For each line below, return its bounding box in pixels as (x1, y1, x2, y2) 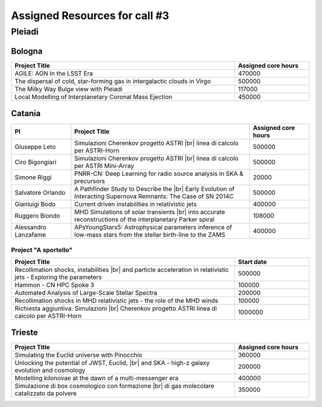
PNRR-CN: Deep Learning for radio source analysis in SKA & (74, 170, 244, 178)
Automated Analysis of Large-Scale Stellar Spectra (14, 288, 157, 297)
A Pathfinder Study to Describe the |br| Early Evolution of (74, 185, 235, 193)
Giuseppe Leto (14, 143, 56, 151)
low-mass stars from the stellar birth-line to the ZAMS (74, 231, 226, 239)
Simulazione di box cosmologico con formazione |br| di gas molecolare (14, 381, 215, 390)
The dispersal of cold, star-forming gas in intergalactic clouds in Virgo (14, 77, 211, 85)
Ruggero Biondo (14, 212, 61, 220)
